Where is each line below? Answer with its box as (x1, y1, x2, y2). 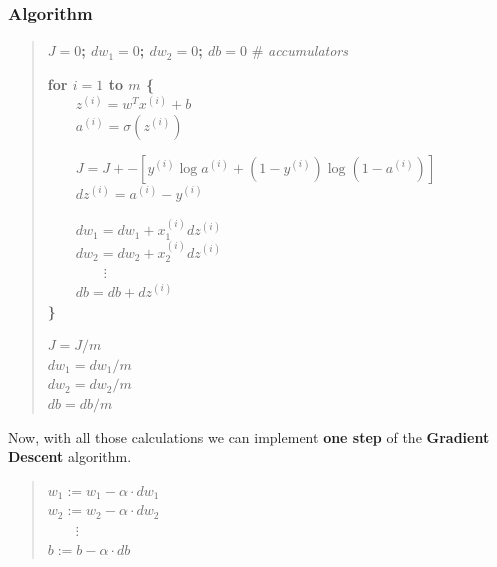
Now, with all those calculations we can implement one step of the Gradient (8, 426, 490, 447)
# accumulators (251, 40, 348, 61)
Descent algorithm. (8, 446, 132, 467)
